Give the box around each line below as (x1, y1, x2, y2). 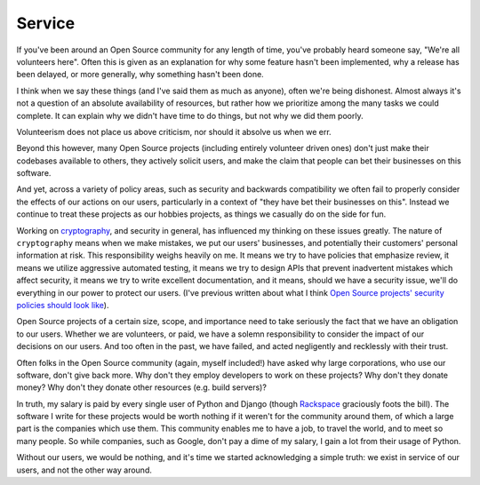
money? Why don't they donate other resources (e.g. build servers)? (16, 382, 267, 393)
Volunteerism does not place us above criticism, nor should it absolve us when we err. (16, 126, 332, 137)
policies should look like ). (16, 299, 109, 310)
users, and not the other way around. (16, 465, 153, 475)
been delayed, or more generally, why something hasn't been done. (16, 69, 264, 80)
